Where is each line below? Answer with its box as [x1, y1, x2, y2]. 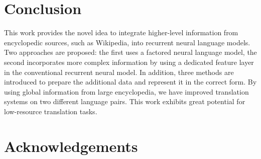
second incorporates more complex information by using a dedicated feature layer [4, 56, 254, 67]
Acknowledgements [4, 135, 138, 156]
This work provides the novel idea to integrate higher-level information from [4, 27, 238, 38]
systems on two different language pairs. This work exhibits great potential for [4, 96, 245, 107]
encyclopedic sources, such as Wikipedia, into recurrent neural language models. [4, 37, 250, 47]
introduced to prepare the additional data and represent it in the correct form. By [4, 76, 257, 87]
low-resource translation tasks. [4, 106, 97, 116]
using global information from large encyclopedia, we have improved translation [4, 86, 249, 97]
